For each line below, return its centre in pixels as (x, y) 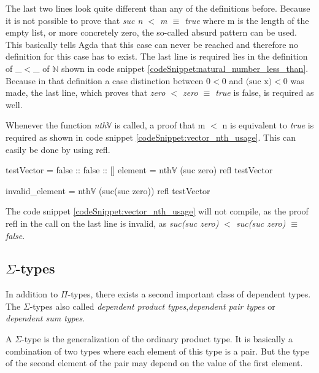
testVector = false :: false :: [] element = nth (89, 170)
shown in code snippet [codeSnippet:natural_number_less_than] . (185, 68)
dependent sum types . (45, 318)
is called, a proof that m (160, 125)
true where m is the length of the (247, 20)
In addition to (32, 294)
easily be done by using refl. (58, 149)
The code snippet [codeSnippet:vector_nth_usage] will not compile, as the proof (157, 211)
